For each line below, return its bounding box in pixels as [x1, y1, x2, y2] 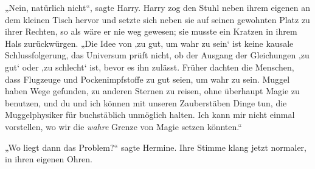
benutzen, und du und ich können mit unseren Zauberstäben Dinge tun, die [5, 96, 287, 109]
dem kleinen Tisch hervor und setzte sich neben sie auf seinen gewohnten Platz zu [5, 13, 310, 26]
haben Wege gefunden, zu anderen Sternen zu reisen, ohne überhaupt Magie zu [5, 84, 300, 97]
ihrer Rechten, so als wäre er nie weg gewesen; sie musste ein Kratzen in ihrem [5, 25, 297, 38]
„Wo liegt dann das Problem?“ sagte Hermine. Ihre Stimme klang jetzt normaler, [5, 140, 306, 153]
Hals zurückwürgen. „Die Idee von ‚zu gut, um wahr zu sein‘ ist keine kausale [5, 36, 294, 49]
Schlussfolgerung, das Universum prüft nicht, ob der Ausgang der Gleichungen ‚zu [5, 49, 310, 61]
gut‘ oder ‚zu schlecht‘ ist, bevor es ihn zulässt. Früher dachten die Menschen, [5, 60, 294, 73]
